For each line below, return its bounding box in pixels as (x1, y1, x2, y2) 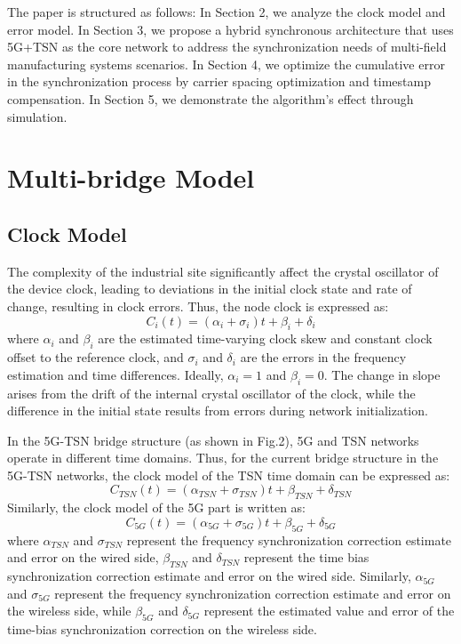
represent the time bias (243, 548, 370, 567)
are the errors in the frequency (240, 348, 407, 366)
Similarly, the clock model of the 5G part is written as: (7, 498, 306, 517)
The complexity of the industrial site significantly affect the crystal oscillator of (7, 262, 439, 280)
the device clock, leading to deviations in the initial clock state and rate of (7, 279, 412, 298)
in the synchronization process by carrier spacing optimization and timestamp (7, 72, 431, 91)
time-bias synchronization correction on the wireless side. (7, 620, 317, 639)
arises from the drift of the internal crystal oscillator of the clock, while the (7, 383, 416, 402)
